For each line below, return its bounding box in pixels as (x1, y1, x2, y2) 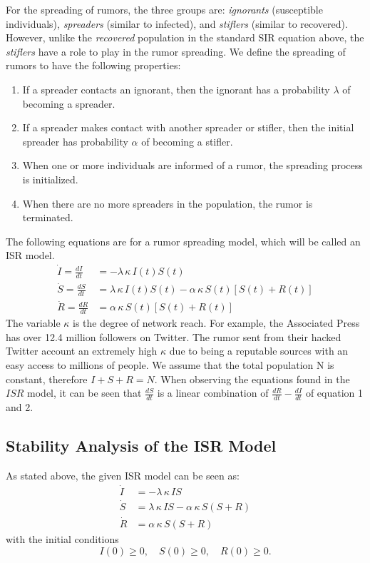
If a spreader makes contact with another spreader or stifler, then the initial (22, 120, 354, 135)
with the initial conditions (6, 532, 119, 547)
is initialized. (22, 171, 78, 186)
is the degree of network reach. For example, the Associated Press (73, 315, 360, 330)
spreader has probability (22, 133, 128, 148)
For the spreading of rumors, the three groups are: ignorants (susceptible (6, 2, 323, 16)
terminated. (22, 210, 73, 225)
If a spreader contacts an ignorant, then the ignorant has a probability (22, 81, 330, 96)
